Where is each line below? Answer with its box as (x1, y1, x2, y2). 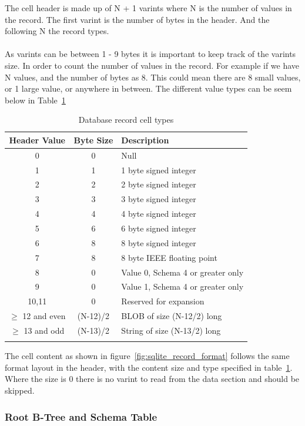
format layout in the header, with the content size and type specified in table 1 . (5, 361, 293, 373)
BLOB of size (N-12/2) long (121, 310, 222, 322)
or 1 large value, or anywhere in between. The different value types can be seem (5, 82, 292, 95)
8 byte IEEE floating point (121, 251, 217, 263)
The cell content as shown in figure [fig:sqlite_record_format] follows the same (5, 350, 290, 362)
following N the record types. (5, 25, 109, 37)
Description (121, 133, 169, 146)
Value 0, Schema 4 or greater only (121, 266, 244, 278)
